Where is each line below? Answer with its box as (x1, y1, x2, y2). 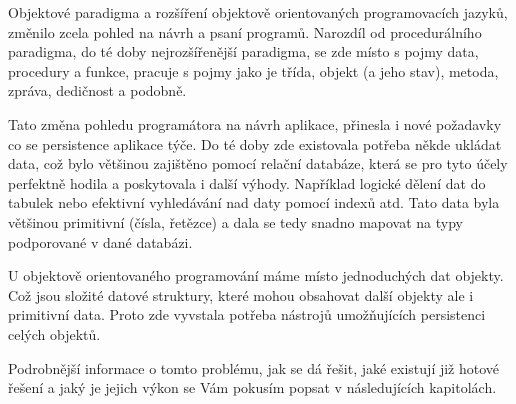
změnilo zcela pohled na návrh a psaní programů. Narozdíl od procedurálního (8, 21, 482, 42)
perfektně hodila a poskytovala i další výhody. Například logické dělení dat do (8, 172, 486, 193)
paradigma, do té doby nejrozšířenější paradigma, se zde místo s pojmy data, (8, 41, 479, 62)
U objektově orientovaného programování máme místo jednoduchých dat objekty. (8, 265, 504, 286)
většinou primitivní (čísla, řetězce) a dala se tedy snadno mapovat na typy (8, 211, 463, 232)
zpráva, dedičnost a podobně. (8, 80, 187, 101)
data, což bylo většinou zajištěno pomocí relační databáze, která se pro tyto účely (8, 153, 508, 174)
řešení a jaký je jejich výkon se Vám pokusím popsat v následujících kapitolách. (8, 377, 497, 398)
